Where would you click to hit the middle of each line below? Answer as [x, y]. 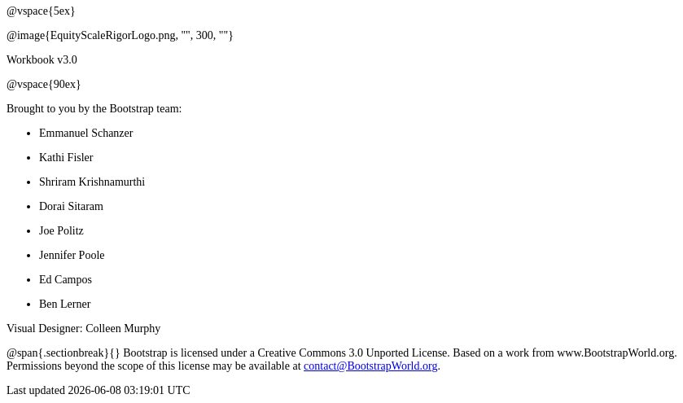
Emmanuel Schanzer [86, 133]
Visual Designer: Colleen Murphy [84, 329]
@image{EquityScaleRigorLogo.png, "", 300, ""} [120, 35]
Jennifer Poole [72, 255]
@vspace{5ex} [41, 11]
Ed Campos [66, 280]
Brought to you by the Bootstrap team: [94, 109]
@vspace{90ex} [44, 84]
